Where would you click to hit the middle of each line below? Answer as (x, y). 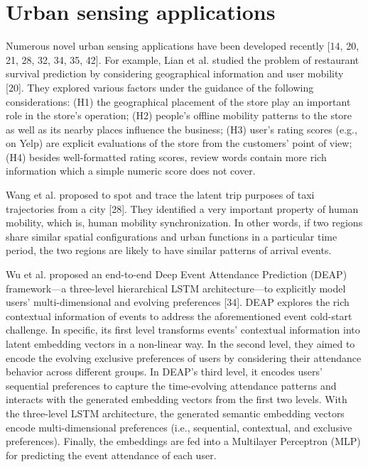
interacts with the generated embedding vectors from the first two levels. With (177, 399)
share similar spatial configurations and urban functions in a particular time (172, 236)
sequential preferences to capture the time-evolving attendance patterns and (171, 385)
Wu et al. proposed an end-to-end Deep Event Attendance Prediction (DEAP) (177, 274)
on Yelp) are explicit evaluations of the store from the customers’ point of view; (179, 143)
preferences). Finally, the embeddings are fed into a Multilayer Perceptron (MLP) (183, 441)
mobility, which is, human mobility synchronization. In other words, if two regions (184, 222)
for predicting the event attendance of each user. (111, 455)
